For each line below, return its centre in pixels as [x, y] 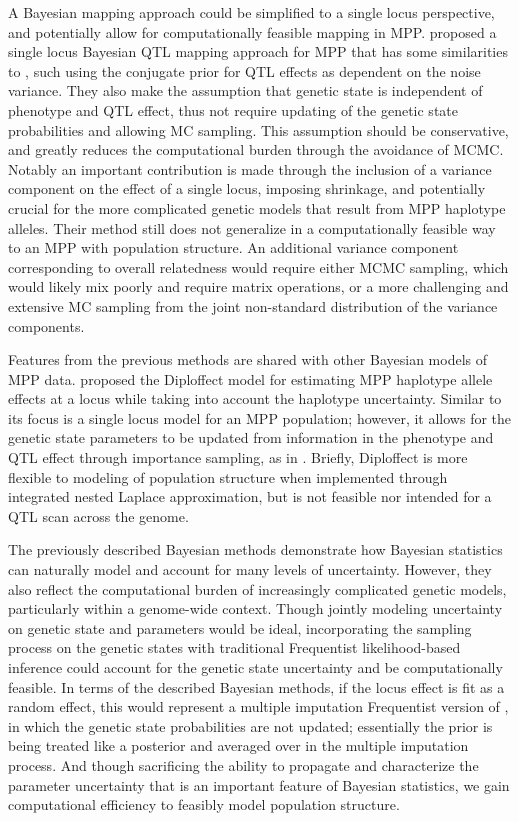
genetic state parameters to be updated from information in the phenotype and [251, 437]
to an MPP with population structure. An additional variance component [233, 247]
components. [46, 325]
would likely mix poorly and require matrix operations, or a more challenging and [258, 286]
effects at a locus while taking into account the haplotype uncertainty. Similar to [255, 398]
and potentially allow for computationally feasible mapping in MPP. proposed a [252, 31]
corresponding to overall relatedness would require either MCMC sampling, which [258, 266]
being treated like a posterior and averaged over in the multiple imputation [238, 745]
